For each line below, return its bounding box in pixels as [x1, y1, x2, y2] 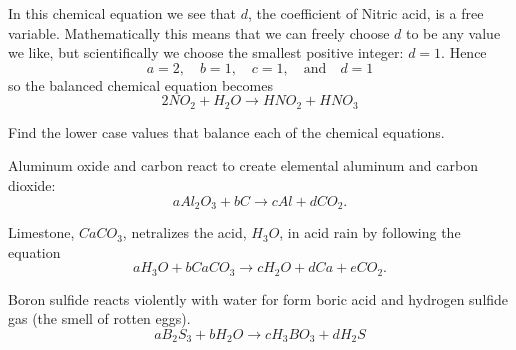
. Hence [441, 42, 487, 63]
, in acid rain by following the [279, 222, 461, 243]
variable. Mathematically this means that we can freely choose [8, 22, 390, 43]
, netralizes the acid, [122, 222, 247, 243]
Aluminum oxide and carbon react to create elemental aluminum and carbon [8, 155, 478, 176]
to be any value [406, 22, 501, 43]
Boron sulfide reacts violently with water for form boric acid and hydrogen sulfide [8, 288, 509, 309]
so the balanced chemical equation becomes [8, 74, 273, 95]
